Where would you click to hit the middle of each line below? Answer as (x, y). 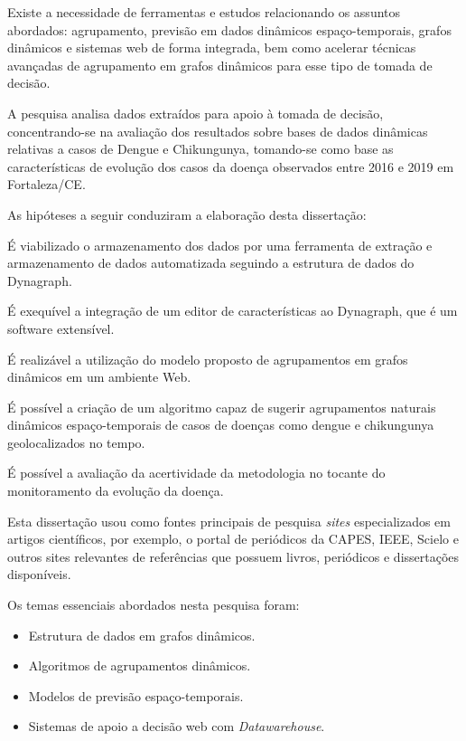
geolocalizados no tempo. (76, 442)
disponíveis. (39, 574)
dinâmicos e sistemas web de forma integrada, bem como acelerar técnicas (212, 47)
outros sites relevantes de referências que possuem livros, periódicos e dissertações (233, 556)
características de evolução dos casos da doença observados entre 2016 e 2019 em (231, 166)
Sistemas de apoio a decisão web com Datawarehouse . (177, 726)
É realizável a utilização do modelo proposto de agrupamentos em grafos (208, 359)
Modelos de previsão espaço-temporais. (136, 695)
